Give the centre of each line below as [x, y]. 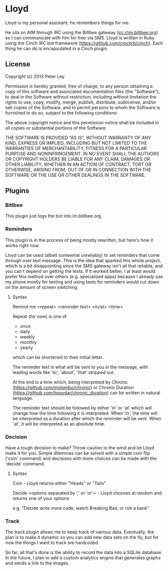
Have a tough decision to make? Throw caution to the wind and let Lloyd [80, 448]
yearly [27, 347]
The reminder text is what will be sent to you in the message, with [80, 367]
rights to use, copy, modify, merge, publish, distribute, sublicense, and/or [81, 102]
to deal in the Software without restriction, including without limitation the [81, 97]
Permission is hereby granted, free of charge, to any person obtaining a [79, 86]
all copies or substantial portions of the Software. [56, 128]
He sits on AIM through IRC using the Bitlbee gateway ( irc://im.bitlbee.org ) [82, 32]
